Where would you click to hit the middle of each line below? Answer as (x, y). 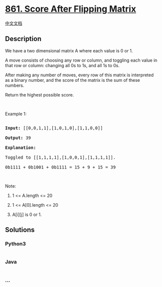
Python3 (15, 244)
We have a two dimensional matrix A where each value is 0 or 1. (69, 50)
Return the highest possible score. (40, 95)
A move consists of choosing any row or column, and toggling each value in (81, 60)
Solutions (20, 230)
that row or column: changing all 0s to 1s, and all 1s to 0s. (62, 65)
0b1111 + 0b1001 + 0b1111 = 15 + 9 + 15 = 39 (61, 167)
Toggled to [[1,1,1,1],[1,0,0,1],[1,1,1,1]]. (61, 157)
